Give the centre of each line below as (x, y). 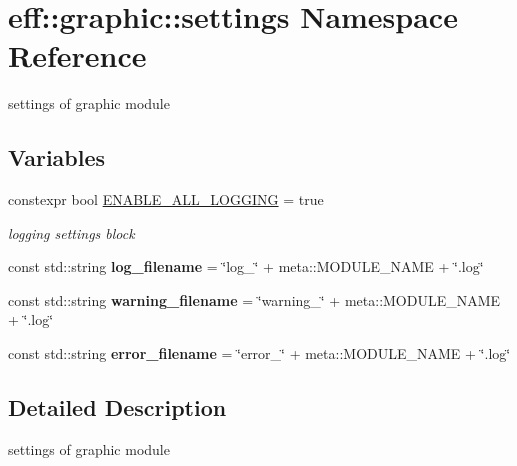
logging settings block (71, 232)
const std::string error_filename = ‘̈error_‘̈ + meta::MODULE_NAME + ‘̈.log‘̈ (259, 353)
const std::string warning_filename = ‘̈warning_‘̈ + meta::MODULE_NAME (254, 299)
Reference (77, 55)
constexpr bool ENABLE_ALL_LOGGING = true (166, 199)
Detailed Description (117, 407)
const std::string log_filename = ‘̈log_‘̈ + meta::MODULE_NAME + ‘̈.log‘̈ (246, 266)
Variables (57, 157)
